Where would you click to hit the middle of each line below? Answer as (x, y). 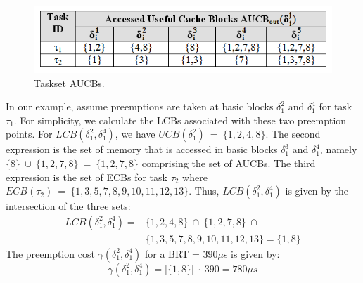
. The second (293, 134)
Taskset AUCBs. (69, 83)
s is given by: (251, 253)
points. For (29, 134)
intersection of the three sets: (68, 206)
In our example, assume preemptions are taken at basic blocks (140, 106)
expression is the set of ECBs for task (87, 177)
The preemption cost (50, 253)
